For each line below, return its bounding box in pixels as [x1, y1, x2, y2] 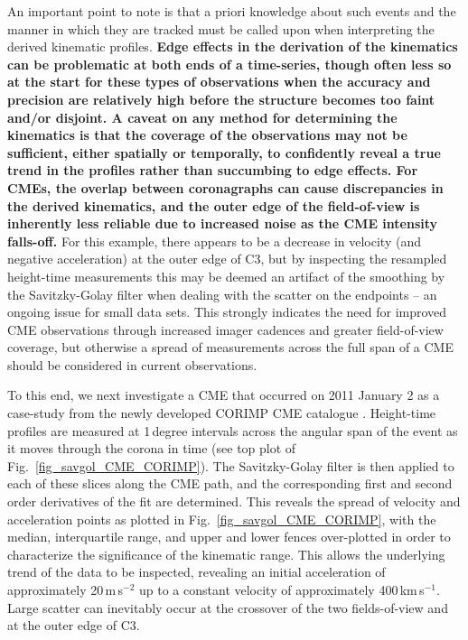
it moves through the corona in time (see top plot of [7, 439, 296, 458]
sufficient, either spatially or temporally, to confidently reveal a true [7, 143, 441, 162]
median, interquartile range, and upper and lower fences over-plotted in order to [7, 527, 451, 546]
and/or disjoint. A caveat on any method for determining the [7, 107, 398, 126]
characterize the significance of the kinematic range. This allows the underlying [7, 544, 445, 563]
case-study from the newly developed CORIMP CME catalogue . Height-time [7, 403, 436, 422]
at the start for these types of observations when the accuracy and [7, 72, 431, 91]
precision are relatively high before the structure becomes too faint [7, 89, 435, 108]
